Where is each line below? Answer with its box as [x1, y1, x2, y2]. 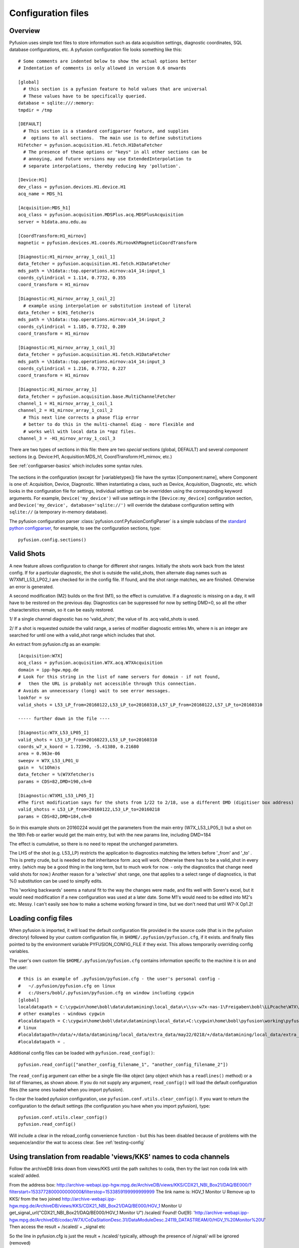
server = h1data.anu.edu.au [18, 219, 87, 225]
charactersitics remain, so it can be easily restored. [9, 607, 115, 613]
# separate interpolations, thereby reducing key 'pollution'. [23, 163, 181, 169]
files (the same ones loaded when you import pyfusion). [9, 1086, 124, 1093]
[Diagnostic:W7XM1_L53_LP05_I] [18, 793, 95, 798]
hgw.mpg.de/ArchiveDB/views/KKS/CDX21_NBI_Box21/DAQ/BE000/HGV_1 [9, 1203, 160, 1209]
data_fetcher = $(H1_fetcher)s [18, 310, 95, 315]
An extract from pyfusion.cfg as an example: [9, 641, 101, 647]
